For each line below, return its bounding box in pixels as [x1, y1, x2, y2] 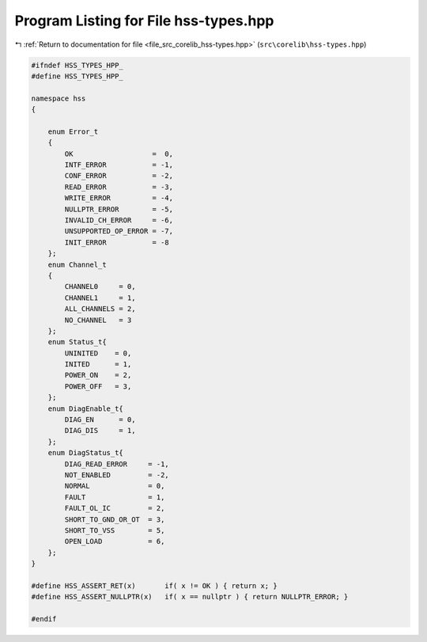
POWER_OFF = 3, [64, 382, 132, 391]
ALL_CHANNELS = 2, [64, 305, 136, 313]
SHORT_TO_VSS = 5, [64, 526, 165, 534]
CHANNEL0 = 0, [64, 282, 136, 291]
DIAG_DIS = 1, [64, 426, 136, 435]
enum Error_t [47, 127, 99, 136]
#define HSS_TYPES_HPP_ [31, 71, 124, 81]
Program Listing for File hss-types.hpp [14, 12, 274, 29]
